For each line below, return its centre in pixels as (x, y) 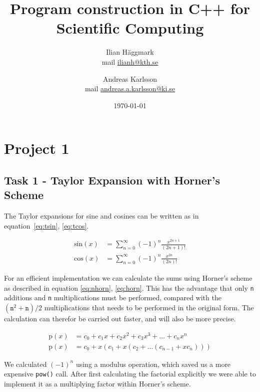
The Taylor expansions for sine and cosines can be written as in (101, 216)
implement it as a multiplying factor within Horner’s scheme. (97, 383)
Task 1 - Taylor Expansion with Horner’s (112, 180)
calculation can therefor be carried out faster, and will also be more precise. (120, 318)
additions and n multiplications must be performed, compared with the (113, 298)
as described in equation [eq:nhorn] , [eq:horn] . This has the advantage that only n (129, 287)
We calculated (25, 364)
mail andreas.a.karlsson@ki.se (130, 88)
